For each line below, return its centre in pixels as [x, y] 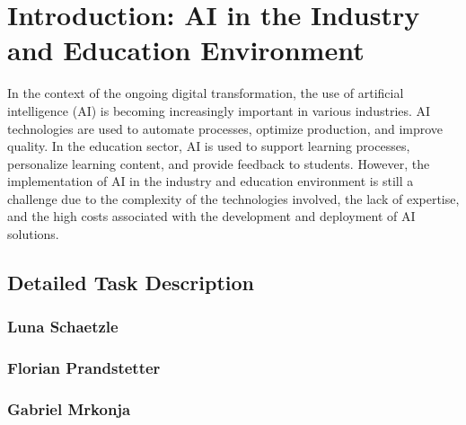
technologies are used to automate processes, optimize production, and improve [225, 128]
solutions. [33, 234]
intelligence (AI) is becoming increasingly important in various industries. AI [219, 110]
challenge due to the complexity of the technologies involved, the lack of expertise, [233, 198]
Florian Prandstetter [84, 368]
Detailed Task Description [131, 283]
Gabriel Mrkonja [69, 409]
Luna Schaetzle [63, 327]
